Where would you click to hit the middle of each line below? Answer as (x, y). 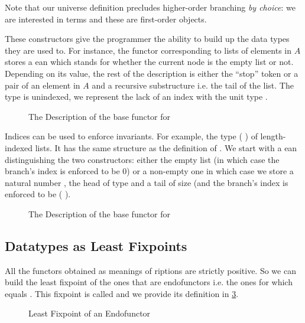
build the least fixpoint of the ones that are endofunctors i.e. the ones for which (149, 282)
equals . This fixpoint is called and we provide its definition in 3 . (122, 293)
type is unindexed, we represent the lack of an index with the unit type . (136, 97)
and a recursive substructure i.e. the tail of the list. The (193, 85)
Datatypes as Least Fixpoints (96, 245)
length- (273, 136)
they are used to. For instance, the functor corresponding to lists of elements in (148, 50)
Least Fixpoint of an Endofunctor (90, 313)
